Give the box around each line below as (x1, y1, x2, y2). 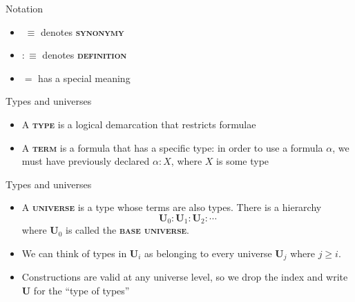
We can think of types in (21, 245, 127, 260)
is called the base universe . (66, 223, 190, 237)
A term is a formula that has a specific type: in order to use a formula (21, 140, 323, 154)
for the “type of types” (33, 283, 130, 298)
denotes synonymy (41, 24, 124, 39)
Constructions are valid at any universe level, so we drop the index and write (21, 270, 348, 284)
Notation (6, 1, 44, 15)
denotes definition (42, 48, 127, 62)
